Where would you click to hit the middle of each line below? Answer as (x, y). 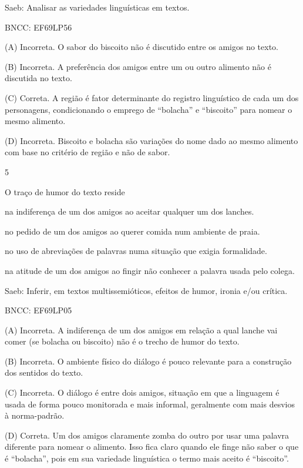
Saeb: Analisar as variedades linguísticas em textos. (97, 7)
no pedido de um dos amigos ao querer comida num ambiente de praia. (132, 231)
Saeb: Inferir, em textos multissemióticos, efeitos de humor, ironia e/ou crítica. (146, 290)
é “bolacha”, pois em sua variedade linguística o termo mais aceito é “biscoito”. (147, 458)
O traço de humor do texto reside (65, 191)
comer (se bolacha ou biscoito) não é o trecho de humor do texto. (122, 341)
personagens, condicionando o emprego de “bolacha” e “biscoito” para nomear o (149, 109)
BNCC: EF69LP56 (38, 27)
